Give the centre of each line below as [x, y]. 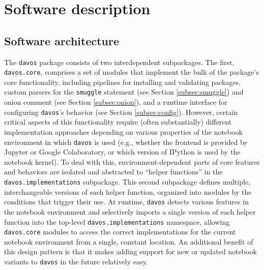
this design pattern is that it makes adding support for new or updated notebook [130, 251]
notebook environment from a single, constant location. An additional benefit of [129, 241]
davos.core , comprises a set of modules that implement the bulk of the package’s [131, 72]
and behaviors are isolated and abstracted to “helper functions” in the [113, 172]
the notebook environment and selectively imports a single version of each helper [130, 211]
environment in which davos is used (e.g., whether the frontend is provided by [126, 142]
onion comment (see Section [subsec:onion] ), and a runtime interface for [116, 102]
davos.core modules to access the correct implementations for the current [120, 232]
